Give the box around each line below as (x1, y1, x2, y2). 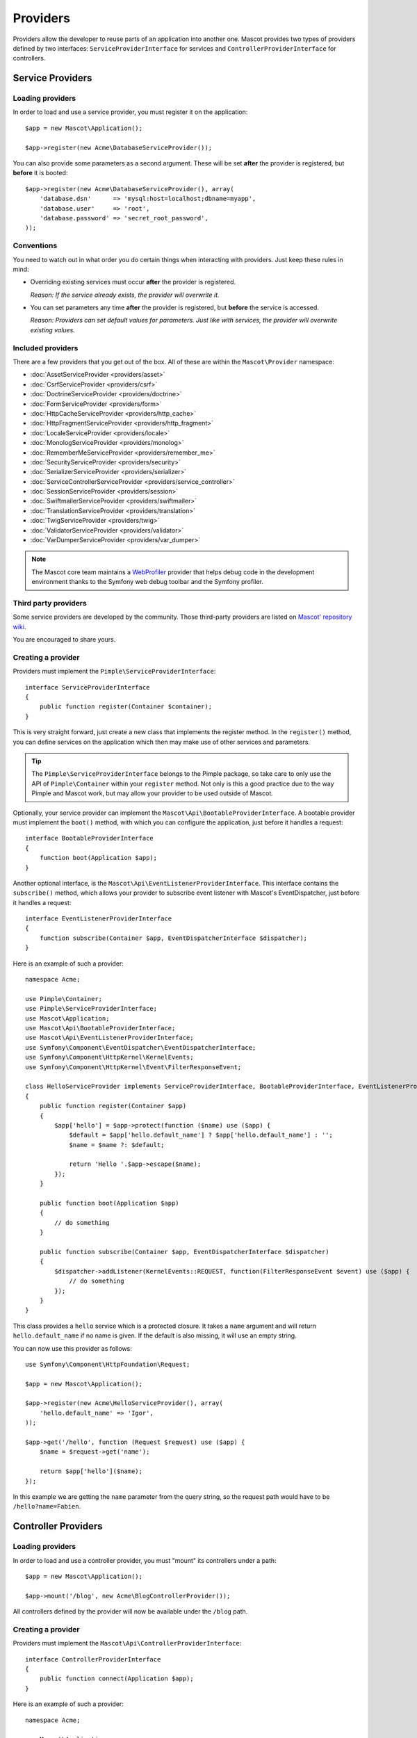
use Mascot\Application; (25, 1014, 110, 1022)
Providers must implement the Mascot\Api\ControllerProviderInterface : (13, 1639, 242, 1648)
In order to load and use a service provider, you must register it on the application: (13, 108, 248, 116)
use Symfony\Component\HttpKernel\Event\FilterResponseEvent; (25, 1063, 242, 1071)
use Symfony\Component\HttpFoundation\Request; (25, 1360, 190, 1368)
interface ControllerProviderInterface (25, 1655, 161, 1663)
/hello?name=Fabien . (13, 1502, 81, 1511)
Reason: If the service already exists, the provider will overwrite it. (30, 291, 220, 299)
